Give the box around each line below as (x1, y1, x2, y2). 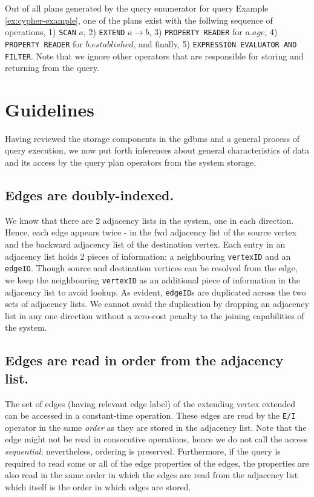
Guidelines (5, 96, 95, 121)
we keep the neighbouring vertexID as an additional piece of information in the (5, 273, 300, 286)
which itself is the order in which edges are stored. (5, 480, 191, 493)
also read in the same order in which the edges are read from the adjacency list (5, 468, 298, 481)
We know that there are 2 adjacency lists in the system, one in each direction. (5, 214, 294, 226)
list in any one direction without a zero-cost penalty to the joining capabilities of (5, 309, 304, 322)
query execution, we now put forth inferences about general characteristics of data (5, 144, 309, 157)
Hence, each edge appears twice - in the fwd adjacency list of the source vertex (5, 226, 297, 238)
